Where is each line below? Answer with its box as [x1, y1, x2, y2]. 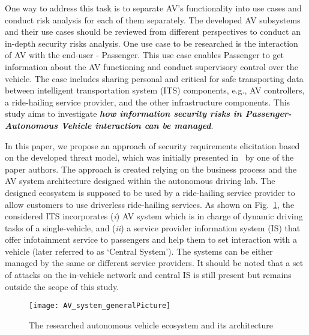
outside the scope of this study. [5, 280, 119, 292]
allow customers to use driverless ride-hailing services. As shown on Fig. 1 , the [5, 198, 295, 210]
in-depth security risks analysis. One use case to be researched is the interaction [5, 37, 298, 49]
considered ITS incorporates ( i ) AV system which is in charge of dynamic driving [5, 210, 303, 222]
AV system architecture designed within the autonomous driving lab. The [5, 174, 275, 187]
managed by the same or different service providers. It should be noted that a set [5, 256, 304, 269]
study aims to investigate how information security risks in [5, 107, 242, 120]
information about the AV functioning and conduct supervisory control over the [5, 60, 298, 73]
